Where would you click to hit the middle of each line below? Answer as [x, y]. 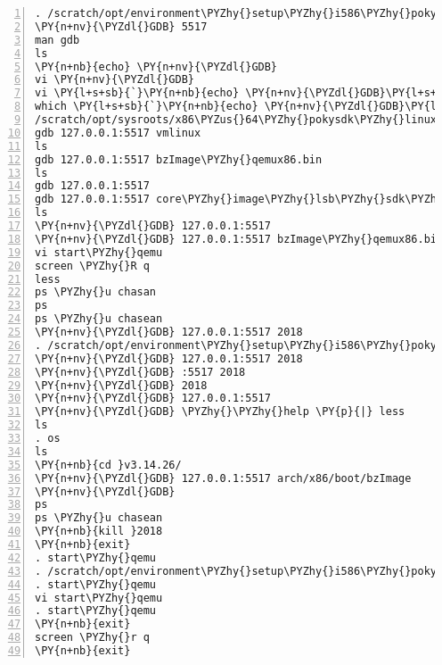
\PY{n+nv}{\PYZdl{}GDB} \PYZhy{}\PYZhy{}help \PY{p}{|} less [220, 412]
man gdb [57, 40]
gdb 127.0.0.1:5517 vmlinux [118, 133]
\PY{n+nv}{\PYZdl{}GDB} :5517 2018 [140, 372]
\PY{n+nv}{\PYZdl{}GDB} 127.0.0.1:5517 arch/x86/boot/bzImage [223, 478]
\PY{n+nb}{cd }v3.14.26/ [108, 465]
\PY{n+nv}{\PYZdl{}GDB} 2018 [121, 385]
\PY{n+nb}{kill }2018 [99, 532]
